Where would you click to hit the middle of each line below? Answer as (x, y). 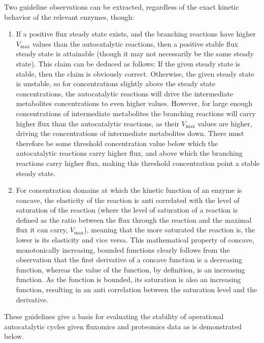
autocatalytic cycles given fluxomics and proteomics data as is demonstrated (123, 326)
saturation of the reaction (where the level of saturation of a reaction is (127, 210)
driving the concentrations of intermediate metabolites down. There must (130, 133)
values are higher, (225, 123)
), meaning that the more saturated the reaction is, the (170, 230)
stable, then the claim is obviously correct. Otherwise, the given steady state (135, 73)
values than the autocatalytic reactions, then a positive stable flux (135, 43)
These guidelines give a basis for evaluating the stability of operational (114, 316)
